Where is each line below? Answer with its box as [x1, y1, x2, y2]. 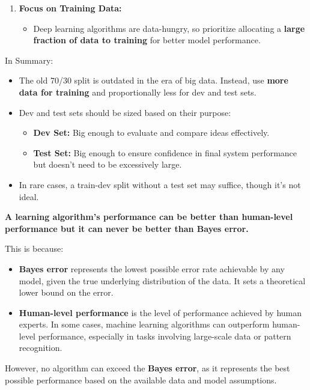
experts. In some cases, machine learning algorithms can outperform [19, 318, 270, 331]
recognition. [19, 341, 62, 354]
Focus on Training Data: [19, 2, 122, 14]
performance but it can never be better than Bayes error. [5, 222, 249, 234]
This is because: [5, 242, 64, 255]
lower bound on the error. [19, 286, 114, 299]
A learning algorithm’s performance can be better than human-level [5, 210, 293, 223]
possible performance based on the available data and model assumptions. [5, 373, 277, 386]
